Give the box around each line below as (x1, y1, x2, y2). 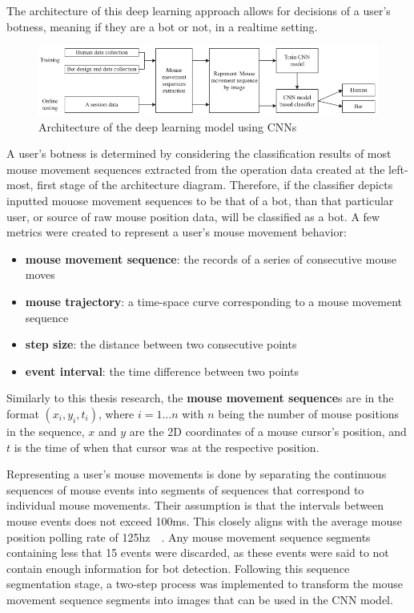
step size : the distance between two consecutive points (25, 336, 297, 353)
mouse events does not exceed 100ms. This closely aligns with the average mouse (6, 512, 403, 529)
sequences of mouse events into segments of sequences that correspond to (6, 481, 364, 498)
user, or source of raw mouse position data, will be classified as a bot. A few (6, 208, 380, 224)
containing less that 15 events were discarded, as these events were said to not (6, 544, 389, 561)
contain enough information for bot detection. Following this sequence (6, 559, 350, 576)
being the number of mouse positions (218, 405, 400, 421)
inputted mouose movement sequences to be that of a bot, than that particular (6, 192, 394, 209)
